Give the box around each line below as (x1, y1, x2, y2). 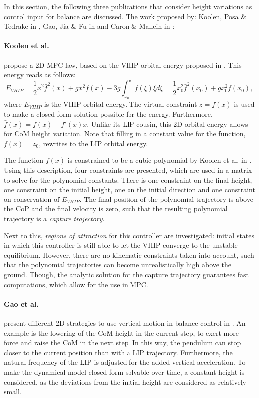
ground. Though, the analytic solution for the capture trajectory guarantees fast (4, 269, 249, 279)
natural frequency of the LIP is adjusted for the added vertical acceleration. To (4, 357, 246, 367)
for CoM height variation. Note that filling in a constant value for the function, (4, 128, 246, 139)
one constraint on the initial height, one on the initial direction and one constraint (4, 184, 255, 195)
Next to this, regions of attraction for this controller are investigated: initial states (4, 230, 255, 240)
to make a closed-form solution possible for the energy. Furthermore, (4, 109, 213, 119)
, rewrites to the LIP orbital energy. (39, 138, 148, 148)
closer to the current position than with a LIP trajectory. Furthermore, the (4, 347, 233, 357)
